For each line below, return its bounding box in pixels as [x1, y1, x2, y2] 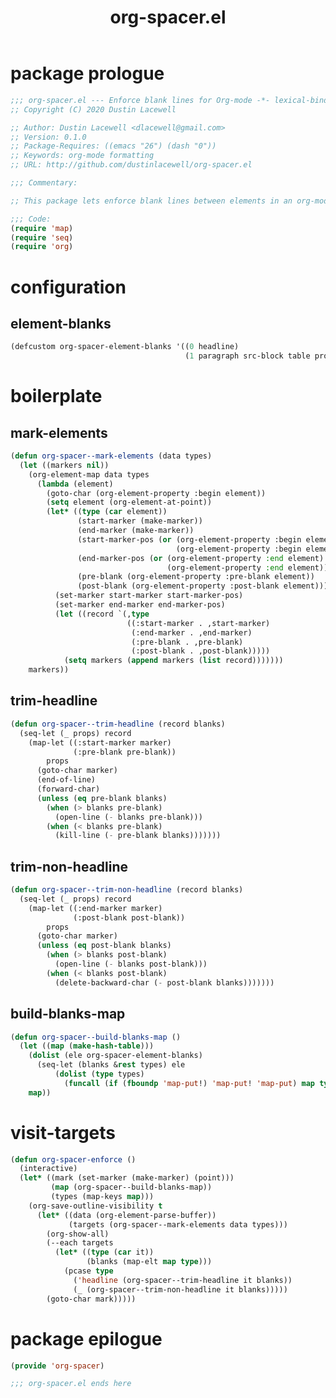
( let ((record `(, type [54, 609, 150, 619]
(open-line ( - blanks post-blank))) [54, 959, 208, 970]
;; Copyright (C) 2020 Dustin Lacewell [10, 104, 177, 115]
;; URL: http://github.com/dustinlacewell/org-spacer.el [10, 160, 253, 170]
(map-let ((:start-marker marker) [28, 737, 172, 748]
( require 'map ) [10, 223, 74, 233]
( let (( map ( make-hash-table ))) [19, 1041, 155, 1051]
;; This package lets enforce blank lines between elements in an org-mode [10, 196, 333, 206]
